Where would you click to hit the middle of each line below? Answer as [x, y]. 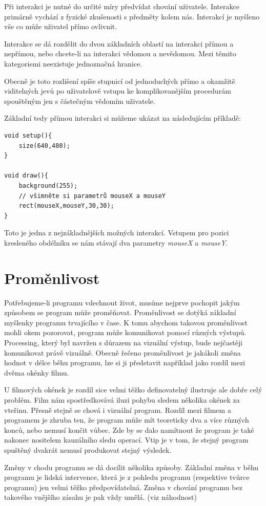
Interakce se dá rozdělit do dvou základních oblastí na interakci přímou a [119, 43]
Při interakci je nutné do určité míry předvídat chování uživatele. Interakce [122, 6]
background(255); [48, 185]
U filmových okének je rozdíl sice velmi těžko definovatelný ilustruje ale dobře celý [133, 390]
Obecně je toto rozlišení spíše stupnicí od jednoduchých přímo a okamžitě [120, 81]
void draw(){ [26, 176]
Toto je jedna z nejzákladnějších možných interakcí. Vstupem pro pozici [117, 233]
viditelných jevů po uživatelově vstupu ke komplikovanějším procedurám [118, 91]
